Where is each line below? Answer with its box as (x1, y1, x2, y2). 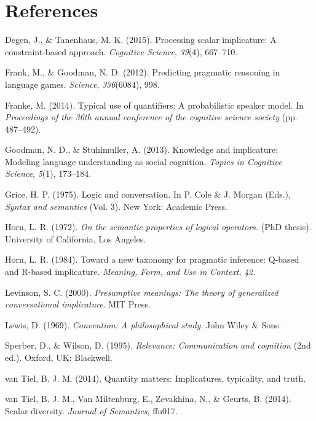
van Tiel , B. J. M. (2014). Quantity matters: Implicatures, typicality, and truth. (5, 371, 306, 384)
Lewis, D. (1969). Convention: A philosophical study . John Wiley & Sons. (5, 318, 282, 331)
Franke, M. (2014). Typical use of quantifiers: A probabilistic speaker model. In (5, 98, 304, 111)
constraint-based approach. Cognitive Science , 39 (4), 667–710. (5, 45, 238, 58)
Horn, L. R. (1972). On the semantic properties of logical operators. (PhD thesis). (5, 220, 312, 233)
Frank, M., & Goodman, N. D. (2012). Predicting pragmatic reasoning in (5, 66, 280, 79)
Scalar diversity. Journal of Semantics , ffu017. (5, 404, 178, 417)
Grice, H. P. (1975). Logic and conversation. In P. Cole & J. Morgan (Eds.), (5, 188, 291, 201)
